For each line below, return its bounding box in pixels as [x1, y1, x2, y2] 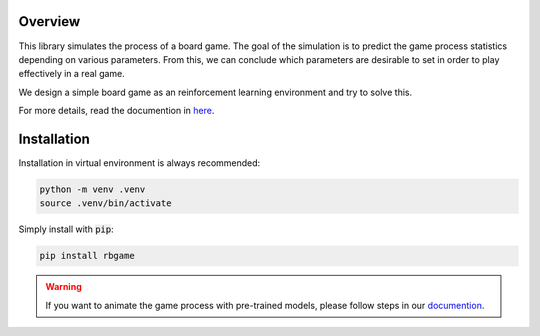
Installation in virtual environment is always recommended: [18, 156, 261, 169]
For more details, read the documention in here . [18, 105, 215, 117]
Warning [45, 281, 82, 293]
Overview [18, 13, 81, 30]
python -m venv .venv [39, 183, 146, 195]
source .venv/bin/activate [39, 198, 172, 209]
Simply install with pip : [18, 223, 114, 235]
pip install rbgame [39, 250, 135, 262]
